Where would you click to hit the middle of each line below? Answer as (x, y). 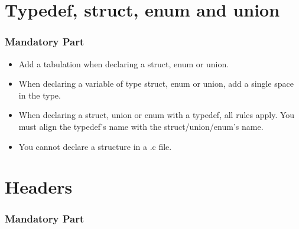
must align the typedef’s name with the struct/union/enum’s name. (141, 126)
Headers (39, 187)
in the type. (40, 95)
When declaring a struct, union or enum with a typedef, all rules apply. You (157, 115)
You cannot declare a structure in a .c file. (95, 146)
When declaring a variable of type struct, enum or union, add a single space (156, 84)
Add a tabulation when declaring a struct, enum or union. (124, 63)
